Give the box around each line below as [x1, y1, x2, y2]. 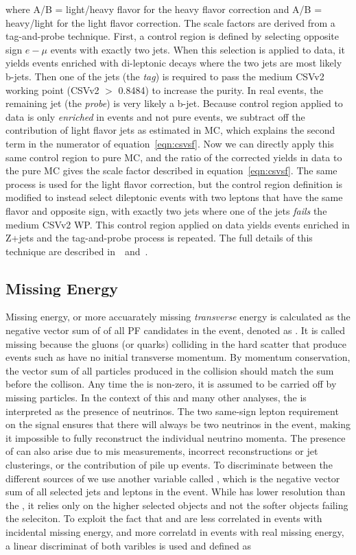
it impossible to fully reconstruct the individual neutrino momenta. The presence [5, 430, 346, 445]
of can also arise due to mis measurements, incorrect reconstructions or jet [5, 444, 318, 458]
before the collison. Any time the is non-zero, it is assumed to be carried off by [5, 377, 337, 391]
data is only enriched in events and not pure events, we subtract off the [5, 109, 305, 123]
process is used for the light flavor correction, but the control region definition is [5, 176, 343, 191]
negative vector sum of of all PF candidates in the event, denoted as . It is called [5, 323, 345, 338]
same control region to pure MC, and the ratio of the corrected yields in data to [5, 150, 342, 164]
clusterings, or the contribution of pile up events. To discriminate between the [5, 458, 333, 472]
